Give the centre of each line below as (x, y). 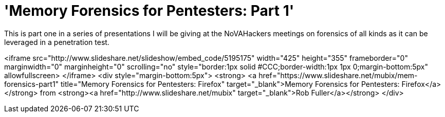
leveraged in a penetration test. (57, 42)
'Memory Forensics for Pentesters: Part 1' (149, 11)
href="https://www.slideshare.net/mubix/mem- (338, 75)
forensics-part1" (32, 84)
